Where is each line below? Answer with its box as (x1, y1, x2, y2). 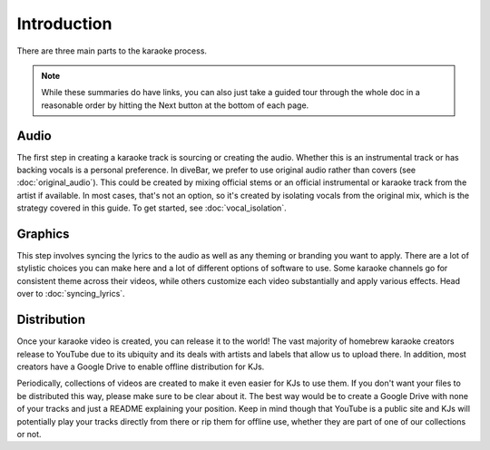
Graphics (16, 227, 70, 241)
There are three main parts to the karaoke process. (16, 45, 208, 56)
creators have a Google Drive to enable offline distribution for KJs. (16, 361, 265, 372)
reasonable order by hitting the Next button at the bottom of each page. (41, 100, 309, 111)
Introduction (16, 14, 113, 34)
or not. (16, 428, 42, 439)
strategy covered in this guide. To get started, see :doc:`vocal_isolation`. (16, 202, 287, 213)
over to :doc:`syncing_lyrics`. (16, 289, 126, 299)
